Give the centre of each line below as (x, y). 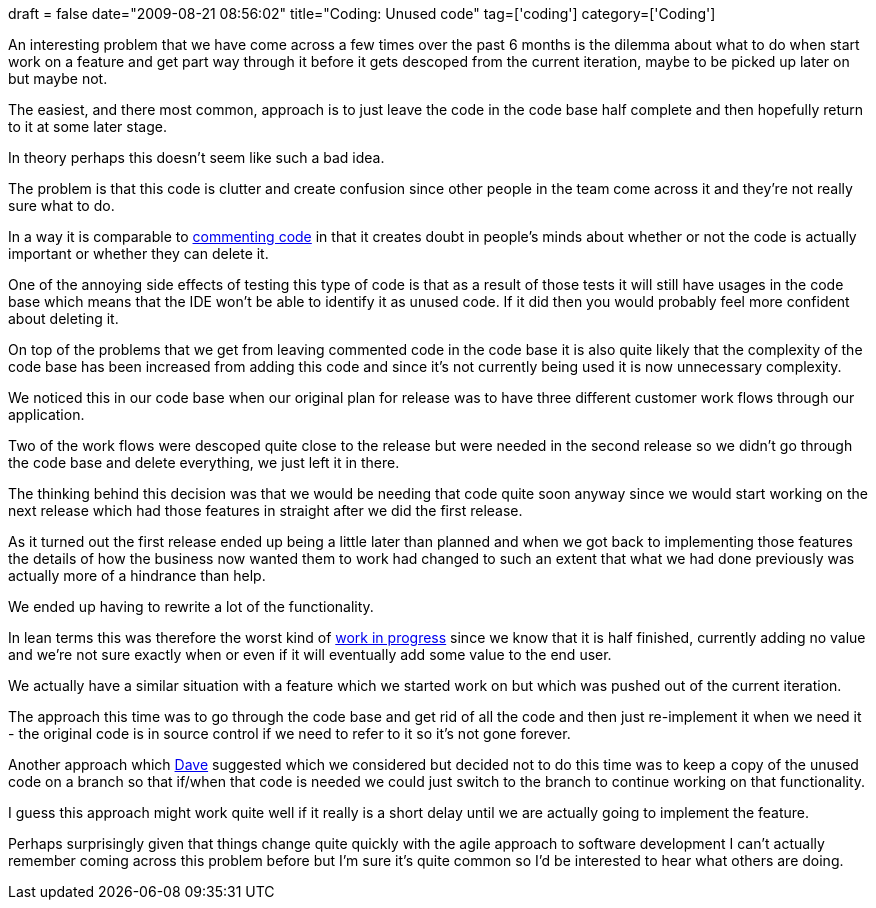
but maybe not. (58, 78)
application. (46, 414)
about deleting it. (63, 318)
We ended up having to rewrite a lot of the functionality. (191, 606)
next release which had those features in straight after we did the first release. (265, 510)
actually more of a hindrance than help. (137, 575)
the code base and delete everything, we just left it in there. (204, 462)
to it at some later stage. (87, 126)
